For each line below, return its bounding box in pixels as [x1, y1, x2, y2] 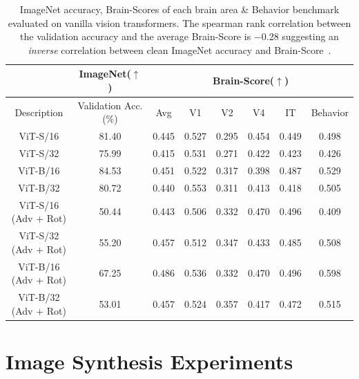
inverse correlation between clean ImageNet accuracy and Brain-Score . [28, 42, 331, 57]
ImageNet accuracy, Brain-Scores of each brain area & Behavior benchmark [19, 2, 340, 16]
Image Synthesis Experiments [6, 346, 293, 375]
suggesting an [282, 29, 339, 44]
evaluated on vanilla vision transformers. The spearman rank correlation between [8, 15, 351, 30]
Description [14, 104, 64, 119]
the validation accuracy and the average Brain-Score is [20, 29, 251, 44]
